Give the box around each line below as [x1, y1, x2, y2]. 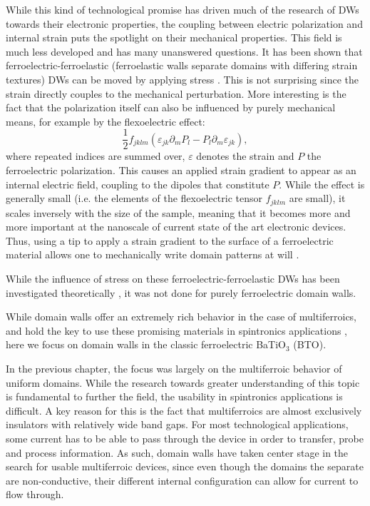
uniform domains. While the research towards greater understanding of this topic [6, 375, 360, 390]
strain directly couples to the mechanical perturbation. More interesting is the [6, 86, 346, 101]
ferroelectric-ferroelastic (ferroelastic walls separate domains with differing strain [6, 58, 358, 73]
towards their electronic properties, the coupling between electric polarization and [6, 16, 363, 31]
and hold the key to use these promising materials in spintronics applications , [6, 323, 348, 338]
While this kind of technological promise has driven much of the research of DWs [6, 2, 359, 16]
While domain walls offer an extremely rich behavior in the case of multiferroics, [6, 309, 356, 324]
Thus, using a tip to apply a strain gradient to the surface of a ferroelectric [6, 233, 334, 248]
